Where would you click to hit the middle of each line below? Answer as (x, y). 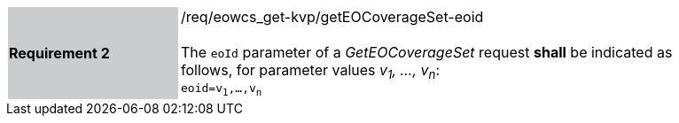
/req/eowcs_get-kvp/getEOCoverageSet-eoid (332, 17)
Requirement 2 (59, 53)
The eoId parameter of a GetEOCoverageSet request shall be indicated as (427, 52)
